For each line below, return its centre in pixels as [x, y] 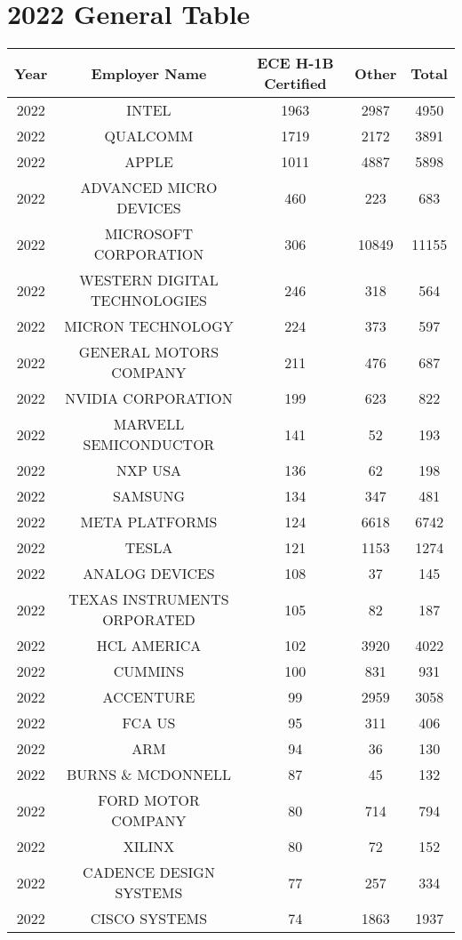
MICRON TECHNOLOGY [149, 326]
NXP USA [149, 470]
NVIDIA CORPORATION [149, 398]
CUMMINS [149, 671]
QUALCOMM [149, 136]
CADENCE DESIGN [149, 872]
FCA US [149, 723]
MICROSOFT [149, 234]
